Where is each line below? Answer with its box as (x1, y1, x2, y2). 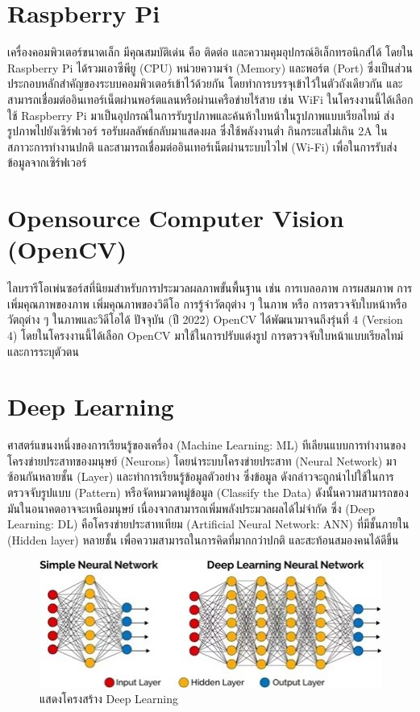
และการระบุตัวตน (7, 342, 79, 359)
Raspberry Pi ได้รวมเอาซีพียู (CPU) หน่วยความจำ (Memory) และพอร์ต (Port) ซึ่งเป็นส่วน (7, 59, 413, 76)
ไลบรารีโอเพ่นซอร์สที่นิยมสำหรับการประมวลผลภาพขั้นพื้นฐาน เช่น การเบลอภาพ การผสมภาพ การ (7, 279, 413, 296)
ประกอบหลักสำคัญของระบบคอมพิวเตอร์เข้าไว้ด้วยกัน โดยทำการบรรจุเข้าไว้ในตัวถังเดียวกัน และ (7, 75, 403, 92)
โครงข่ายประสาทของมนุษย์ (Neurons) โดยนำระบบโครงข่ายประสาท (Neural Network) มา (7, 452, 397, 469)
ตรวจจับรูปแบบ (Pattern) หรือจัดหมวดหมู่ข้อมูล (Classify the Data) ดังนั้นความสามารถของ (7, 484, 409, 501)
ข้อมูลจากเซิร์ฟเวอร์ (7, 154, 87, 171)
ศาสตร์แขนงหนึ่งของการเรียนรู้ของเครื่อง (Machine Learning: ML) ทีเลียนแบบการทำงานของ (7, 437, 406, 453)
